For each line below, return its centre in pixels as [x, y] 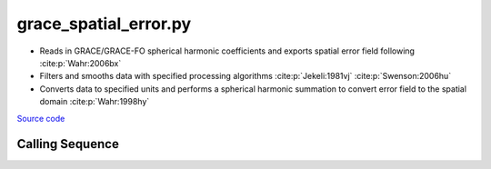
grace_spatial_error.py [104, 24]
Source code [41, 118]
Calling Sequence [68, 144]
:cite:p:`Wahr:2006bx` [80, 63]
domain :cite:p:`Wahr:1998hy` [95, 102]
